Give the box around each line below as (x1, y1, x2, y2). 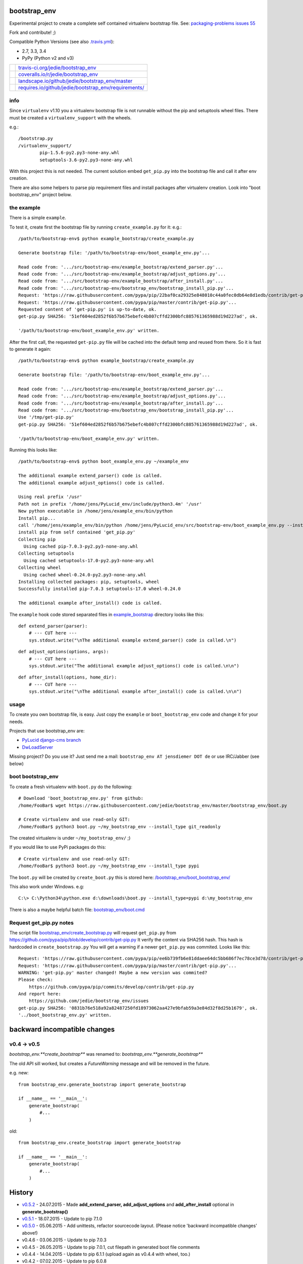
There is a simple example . (9, 215, 67, 221)
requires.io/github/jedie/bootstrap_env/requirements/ (18, 84, 144, 91)
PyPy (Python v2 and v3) (22, 55, 74, 61)
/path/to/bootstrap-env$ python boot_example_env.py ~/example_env (18, 459, 189, 465)
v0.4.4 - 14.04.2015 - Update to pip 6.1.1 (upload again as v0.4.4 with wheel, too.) (22, 1251, 190, 1257)
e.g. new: (9, 1070, 29, 1076)
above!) (22, 1230, 38, 1236)
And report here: (18, 991, 61, 997)
